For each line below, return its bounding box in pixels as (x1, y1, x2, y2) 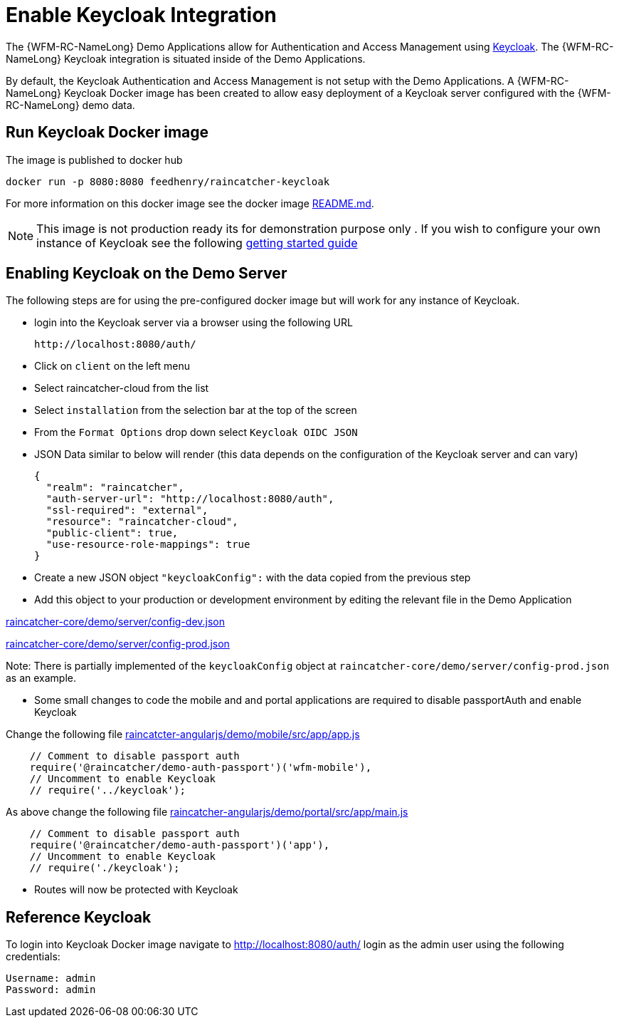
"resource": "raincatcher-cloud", (46, 516, 238, 528)
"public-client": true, (46, 527, 179, 539)
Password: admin (6, 984, 96, 996)
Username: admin (6, 972, 96, 985)
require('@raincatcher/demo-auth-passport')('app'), (29, 839, 330, 851)
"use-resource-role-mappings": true (46, 539, 250, 551)
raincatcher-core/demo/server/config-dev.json (6, 616, 225, 628)
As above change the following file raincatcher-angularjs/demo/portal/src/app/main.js (6, 806, 408, 819)
